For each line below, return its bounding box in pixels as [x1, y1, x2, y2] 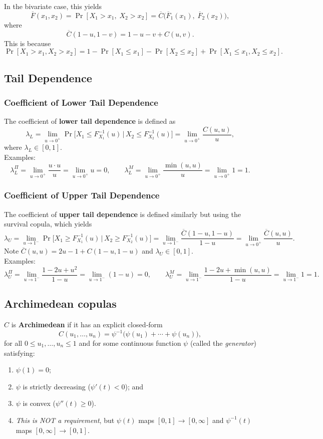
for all [4, 338, 23, 348]
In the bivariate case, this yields [4, 1, 102, 11]
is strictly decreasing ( [23, 381, 91, 391]
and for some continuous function [79, 338, 181, 348]
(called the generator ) [190, 338, 256, 348]
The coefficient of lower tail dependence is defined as [4, 116, 176, 126]
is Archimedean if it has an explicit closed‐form [11, 319, 163, 329]
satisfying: [4, 347, 35, 358]
